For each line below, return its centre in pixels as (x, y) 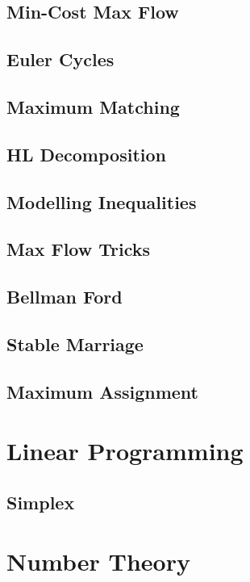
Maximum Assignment (102, 391)
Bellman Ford (65, 297)
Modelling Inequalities (102, 201)
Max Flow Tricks (79, 249)
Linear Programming (125, 451)
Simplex (41, 502)
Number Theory (98, 561)
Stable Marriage (75, 343)
